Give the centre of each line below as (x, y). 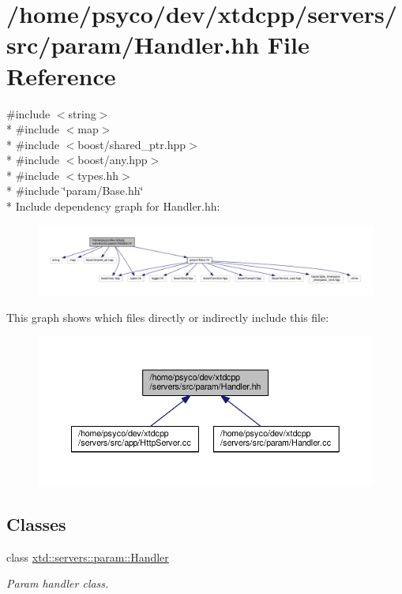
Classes (36, 523)
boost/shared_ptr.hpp (132, 144)
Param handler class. (58, 583)
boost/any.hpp (113, 160)
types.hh (98, 175)
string (82, 113)
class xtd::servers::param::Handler (88, 557)
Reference (61, 75)
